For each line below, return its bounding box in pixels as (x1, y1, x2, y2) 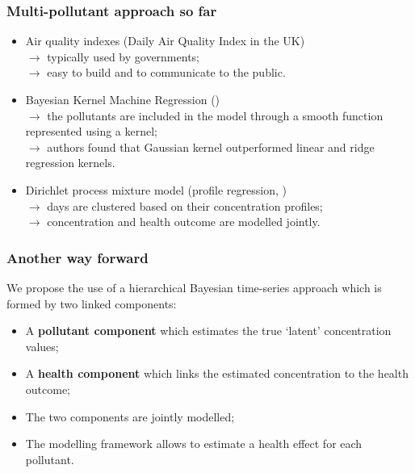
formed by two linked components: (6, 295, 177, 312)
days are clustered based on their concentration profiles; (47, 197, 323, 214)
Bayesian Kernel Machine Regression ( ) (25, 91, 220, 107)
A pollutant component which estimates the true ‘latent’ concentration (25, 322, 392, 339)
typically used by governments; (47, 48, 199, 65)
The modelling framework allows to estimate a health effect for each (25, 435, 363, 452)
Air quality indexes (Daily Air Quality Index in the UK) (25, 32, 305, 49)
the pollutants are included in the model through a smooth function (47, 107, 384, 123)
